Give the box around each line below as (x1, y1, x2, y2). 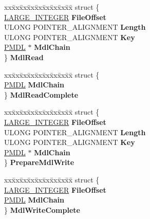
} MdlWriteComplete (4, 204, 80, 215)
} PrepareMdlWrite (4, 157, 74, 168)
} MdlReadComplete (4, 89, 79, 100)
